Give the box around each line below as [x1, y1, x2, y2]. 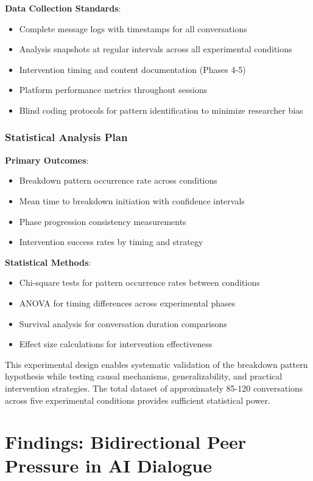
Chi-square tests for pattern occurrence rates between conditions [19, 276, 260, 289]
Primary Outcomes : [5, 153, 89, 166]
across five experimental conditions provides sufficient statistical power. [5, 393, 270, 406]
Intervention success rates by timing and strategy [19, 235, 203, 248]
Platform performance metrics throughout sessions [19, 83, 208, 96]
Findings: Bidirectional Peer [5, 429, 246, 454]
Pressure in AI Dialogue [5, 453, 212, 478]
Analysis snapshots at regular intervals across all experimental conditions [19, 43, 292, 55]
